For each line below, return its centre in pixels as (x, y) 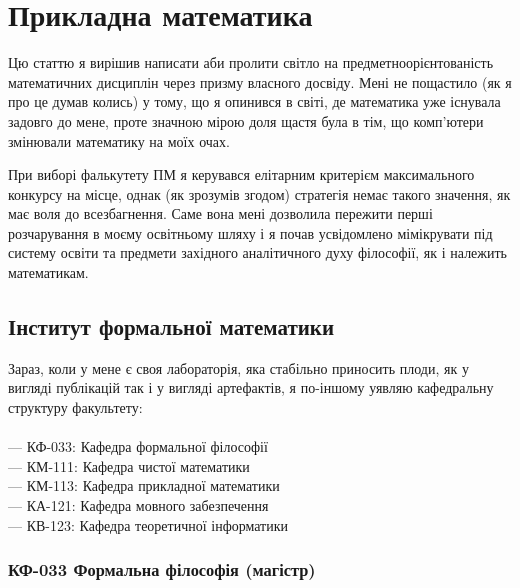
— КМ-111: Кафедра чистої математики (129, 465)
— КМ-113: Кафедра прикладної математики (144, 485)
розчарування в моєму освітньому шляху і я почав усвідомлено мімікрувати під (250, 232)
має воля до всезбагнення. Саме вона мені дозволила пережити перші (220, 213)
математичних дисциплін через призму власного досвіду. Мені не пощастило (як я (260, 81)
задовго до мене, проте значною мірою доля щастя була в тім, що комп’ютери (246, 120)
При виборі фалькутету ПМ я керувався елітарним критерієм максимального (241, 174)
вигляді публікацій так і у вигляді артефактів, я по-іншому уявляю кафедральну (251, 387)
